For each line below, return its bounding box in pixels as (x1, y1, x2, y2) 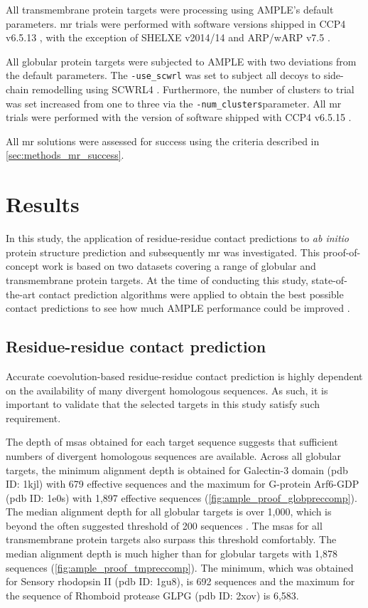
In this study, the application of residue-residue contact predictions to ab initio (6, 231, 349, 246)
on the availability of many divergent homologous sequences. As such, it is (6, 382, 328, 397)
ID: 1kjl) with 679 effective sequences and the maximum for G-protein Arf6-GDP (6, 476, 359, 491)
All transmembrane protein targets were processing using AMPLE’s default (6, 2, 334, 16)
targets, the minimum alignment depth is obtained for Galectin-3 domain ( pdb (6, 462, 348, 477)
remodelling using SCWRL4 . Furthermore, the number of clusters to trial (31, 82, 355, 97)
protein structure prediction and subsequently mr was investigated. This (6, 244, 320, 259)
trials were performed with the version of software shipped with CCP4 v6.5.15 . (6, 110, 352, 125)
